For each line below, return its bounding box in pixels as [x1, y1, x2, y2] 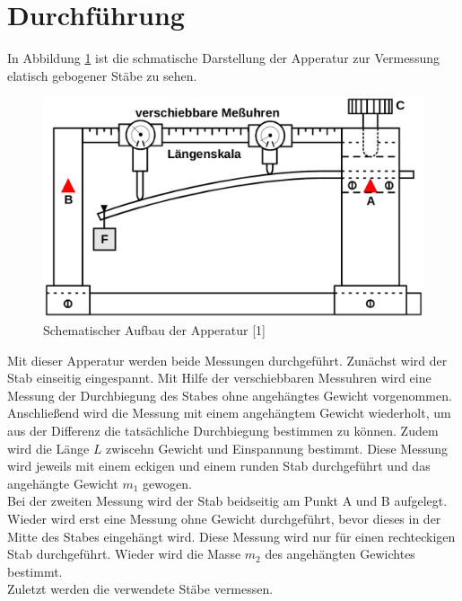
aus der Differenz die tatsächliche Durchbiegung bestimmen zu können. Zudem [7, 421, 439, 439]
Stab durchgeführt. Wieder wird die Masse [7, 544, 241, 563]
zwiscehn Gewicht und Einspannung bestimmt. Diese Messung [106, 438, 448, 457]
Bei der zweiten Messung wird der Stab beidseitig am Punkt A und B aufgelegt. [7, 491, 448, 510]
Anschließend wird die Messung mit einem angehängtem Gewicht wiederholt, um [7, 403, 451, 422]
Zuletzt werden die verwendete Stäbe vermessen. [7, 579, 274, 598]
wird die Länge [7, 438, 90, 457]
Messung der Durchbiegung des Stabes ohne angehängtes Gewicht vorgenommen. [7, 385, 452, 404]
